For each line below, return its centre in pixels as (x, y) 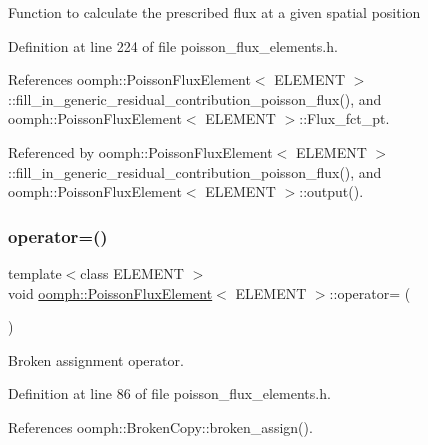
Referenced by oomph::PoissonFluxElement (140, 151)
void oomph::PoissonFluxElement (110, 292)
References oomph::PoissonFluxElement (129, 79)
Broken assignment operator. (96, 359)
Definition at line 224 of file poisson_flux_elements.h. (173, 45)
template (35, 272)
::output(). (331, 191)
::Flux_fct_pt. (344, 118)
